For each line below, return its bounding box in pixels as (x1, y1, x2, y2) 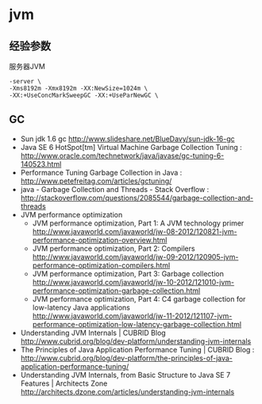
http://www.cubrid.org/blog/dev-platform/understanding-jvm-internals (20, 336, 252, 346)
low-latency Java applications (32, 302, 130, 312)
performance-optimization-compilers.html (32, 260, 171, 270)
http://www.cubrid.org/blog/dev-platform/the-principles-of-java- (20, 353, 233, 363)
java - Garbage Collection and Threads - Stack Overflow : (20, 184, 210, 194)
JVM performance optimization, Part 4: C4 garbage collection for (32, 294, 246, 303)
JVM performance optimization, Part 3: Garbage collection (32, 268, 225, 279)
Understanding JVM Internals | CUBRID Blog (20, 328, 166, 337)
